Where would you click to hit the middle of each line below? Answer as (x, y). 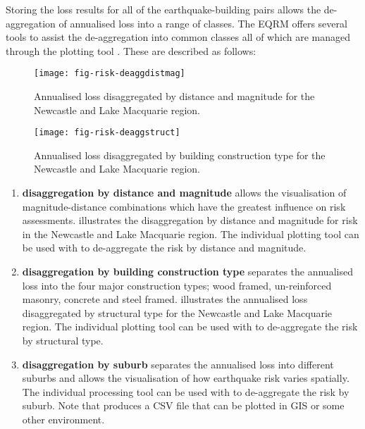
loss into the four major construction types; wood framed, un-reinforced (177, 285)
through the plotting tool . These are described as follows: (131, 50)
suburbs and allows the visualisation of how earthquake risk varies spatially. (186, 378)
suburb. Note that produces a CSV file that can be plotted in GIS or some (183, 405)
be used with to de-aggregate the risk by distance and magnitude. (164, 248)
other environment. (63, 419)
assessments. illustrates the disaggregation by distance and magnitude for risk (190, 220)
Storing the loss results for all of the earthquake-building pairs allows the (163, 9)
